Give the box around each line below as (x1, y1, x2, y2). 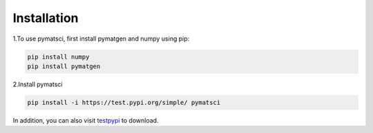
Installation (12, 10, 79, 25)
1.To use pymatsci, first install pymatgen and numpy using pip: (12, 34, 190, 43)
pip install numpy (27, 52, 90, 61)
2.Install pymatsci (12, 80, 63, 88)
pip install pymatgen (27, 62, 101, 70)
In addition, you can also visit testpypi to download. (12, 116, 159, 124)
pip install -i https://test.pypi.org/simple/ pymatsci (27, 99, 221, 106)
